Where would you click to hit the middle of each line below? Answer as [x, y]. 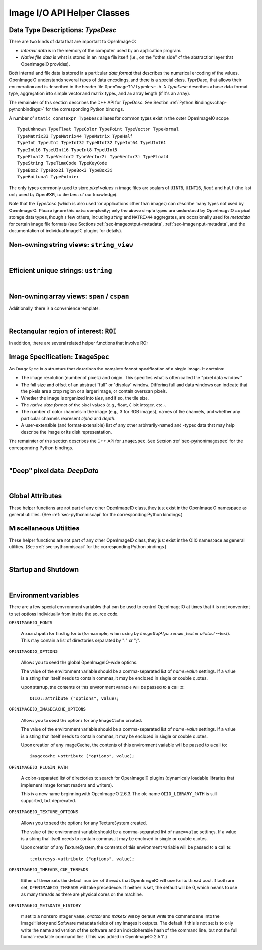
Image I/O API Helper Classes [69, 13]
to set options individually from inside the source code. [64, 614]
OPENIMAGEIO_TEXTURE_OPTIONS [44, 812]
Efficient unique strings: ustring [60, 271]
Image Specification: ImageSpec [59, 357]
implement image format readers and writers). [67, 785]
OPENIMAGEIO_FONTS [31, 623]
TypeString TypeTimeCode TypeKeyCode [63, 163]
